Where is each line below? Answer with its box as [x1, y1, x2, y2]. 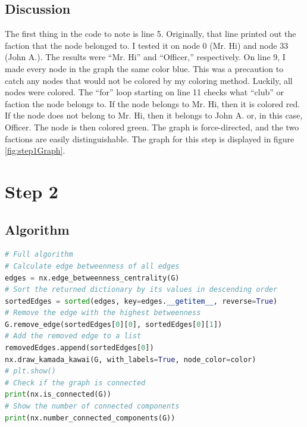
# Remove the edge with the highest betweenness [5, 308, 201, 317]
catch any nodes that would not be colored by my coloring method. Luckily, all [5, 74, 293, 86]
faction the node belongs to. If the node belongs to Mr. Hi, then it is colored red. [5, 97, 300, 110]
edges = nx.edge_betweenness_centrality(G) [5, 273, 180, 282]
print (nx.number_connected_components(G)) [5, 413, 176, 422]
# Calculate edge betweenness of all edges [5, 261, 180, 270]
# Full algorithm [5, 250, 73, 259]
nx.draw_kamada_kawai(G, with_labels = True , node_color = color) [5, 355, 256, 364]
